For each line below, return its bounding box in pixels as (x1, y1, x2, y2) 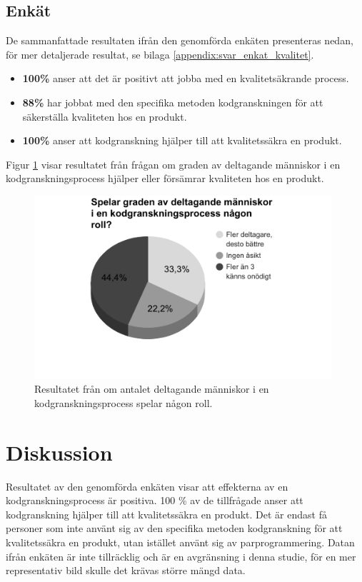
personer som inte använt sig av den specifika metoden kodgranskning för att (6, 521, 343, 536)
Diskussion (6, 437, 113, 466)
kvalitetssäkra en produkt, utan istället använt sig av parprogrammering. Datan (6, 535, 355, 550)
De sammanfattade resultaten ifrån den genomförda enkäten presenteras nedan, (6, 33, 353, 48)
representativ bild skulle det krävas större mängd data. (6, 563, 246, 578)
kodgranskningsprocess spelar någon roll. (34, 395, 213, 410)
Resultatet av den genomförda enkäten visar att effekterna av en (6, 478, 288, 493)
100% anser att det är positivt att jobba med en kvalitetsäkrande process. (22, 71, 349, 86)
